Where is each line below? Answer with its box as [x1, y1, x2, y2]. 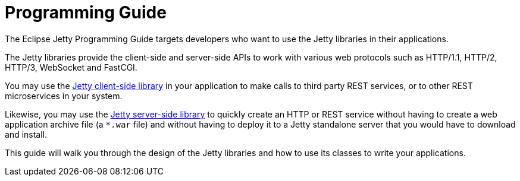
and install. [5, 129, 48, 139]
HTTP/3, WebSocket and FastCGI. [5, 62, 137, 72]
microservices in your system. [5, 90, 123, 101]
